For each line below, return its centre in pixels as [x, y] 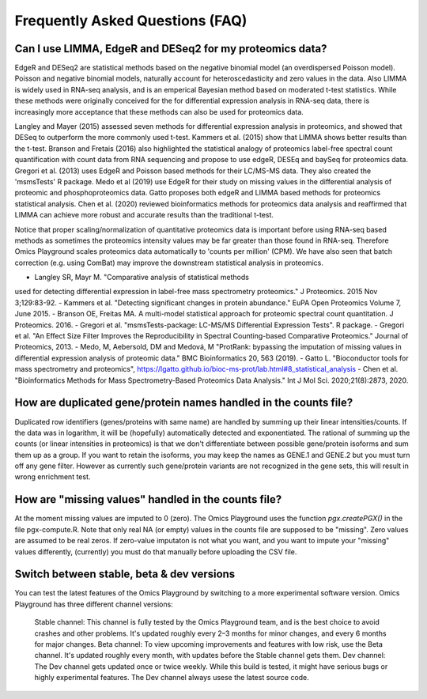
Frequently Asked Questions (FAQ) [131, 21]
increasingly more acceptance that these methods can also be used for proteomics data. [159, 111]
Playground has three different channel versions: [94, 604]
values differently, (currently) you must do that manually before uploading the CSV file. [156, 552]
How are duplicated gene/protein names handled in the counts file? [184, 403]
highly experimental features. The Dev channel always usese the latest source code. [172, 678]
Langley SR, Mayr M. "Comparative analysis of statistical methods [142, 278]
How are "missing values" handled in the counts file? [148, 499]
